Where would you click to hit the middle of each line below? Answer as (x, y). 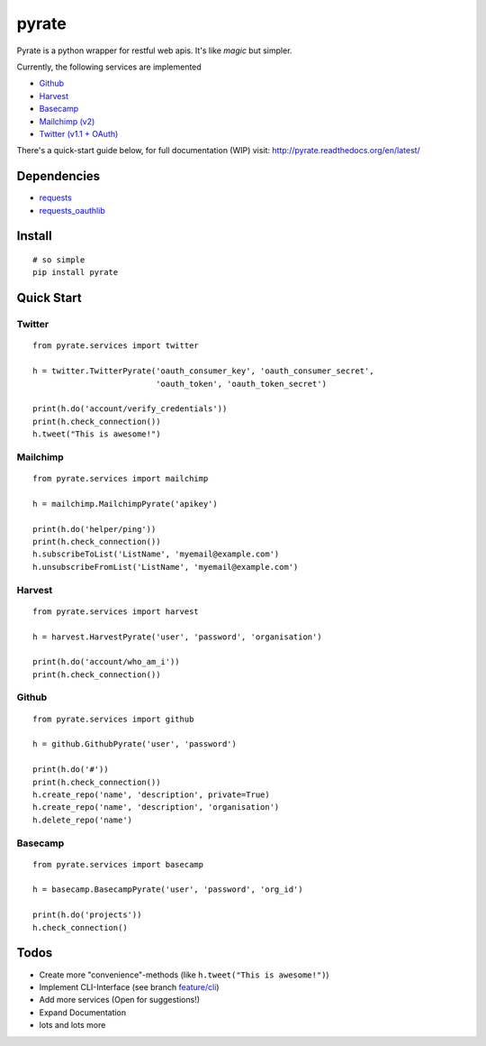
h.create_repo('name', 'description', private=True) (151, 794)
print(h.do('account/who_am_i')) (106, 662)
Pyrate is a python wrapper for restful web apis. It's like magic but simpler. (154, 50)
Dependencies (58, 176)
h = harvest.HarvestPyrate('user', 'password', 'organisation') (178, 637)
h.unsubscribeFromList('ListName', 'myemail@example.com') (166, 567)
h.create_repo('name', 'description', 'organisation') (156, 807)
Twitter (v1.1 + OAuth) (79, 133)
